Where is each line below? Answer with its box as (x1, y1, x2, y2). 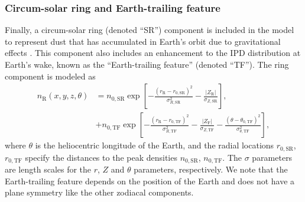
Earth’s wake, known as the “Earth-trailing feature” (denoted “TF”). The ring (5, 58, 289, 70)
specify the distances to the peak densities (25, 151, 177, 163)
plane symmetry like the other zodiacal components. (5, 186, 194, 198)
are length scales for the (5, 163, 92, 175)
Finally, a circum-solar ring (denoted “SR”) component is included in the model (5, 24, 294, 36)
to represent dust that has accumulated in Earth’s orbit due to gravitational (5, 35, 281, 47)
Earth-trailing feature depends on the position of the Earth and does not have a (5, 174, 295, 187)
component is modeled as (5, 69, 96, 82)
